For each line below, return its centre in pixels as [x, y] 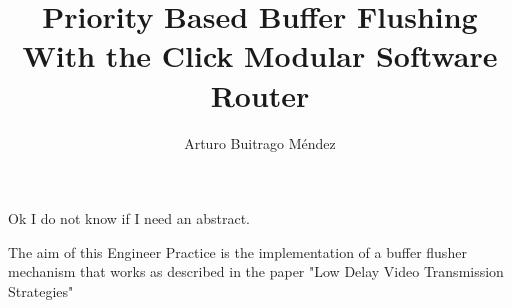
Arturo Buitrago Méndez [260, 142]
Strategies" [41, 290]
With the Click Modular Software [260, 55]
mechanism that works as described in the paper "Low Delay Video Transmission [256, 271]
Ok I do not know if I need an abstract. [129, 218]
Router [260, 94]
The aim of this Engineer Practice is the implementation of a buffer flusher [237, 251]
